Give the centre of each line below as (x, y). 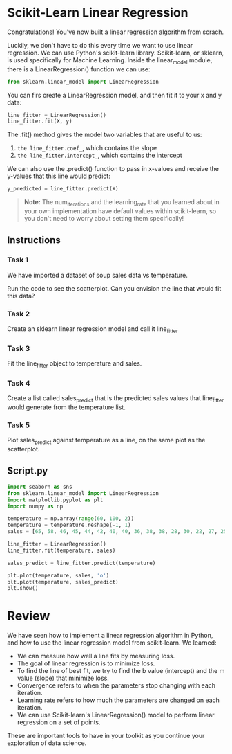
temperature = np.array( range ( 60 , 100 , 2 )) (71, 519)
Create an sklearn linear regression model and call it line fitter (93, 330)
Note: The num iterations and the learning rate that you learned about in (122, 203)
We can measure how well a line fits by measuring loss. (96, 656)
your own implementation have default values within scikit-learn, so (120, 211)
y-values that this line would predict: (59, 176)
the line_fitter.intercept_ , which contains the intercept (99, 155)
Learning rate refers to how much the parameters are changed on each (118, 700)
